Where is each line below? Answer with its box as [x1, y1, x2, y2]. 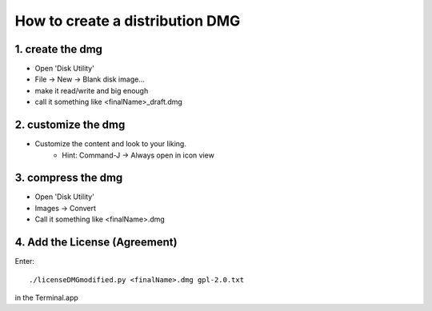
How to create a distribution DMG [14, 12, 241, 30]
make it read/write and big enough [34, 86, 149, 95]
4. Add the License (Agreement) [14, 236, 178, 249]
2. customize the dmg [14, 118, 126, 132]
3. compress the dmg [14, 171, 123, 185]
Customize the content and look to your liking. [34, 139, 187, 149]
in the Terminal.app [14, 293, 79, 302]
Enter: [14, 257, 35, 266]
